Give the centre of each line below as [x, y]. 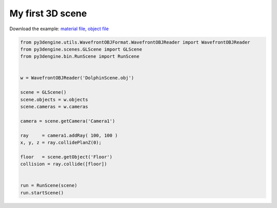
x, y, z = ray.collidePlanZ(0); [61, 143]
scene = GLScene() [43, 92]
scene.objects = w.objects [54, 99]
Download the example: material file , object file [59, 29]
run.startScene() [42, 193]
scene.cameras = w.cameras [54, 107]
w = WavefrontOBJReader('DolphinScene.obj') [77, 78]
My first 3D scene [48, 13]
